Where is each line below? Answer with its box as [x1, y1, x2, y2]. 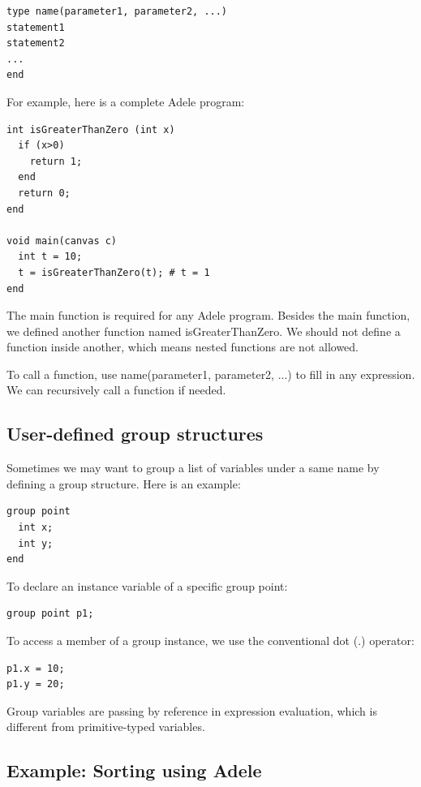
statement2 [6, 37, 65, 49]
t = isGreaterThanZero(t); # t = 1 [18, 266, 210, 278]
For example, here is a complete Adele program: [6, 92, 245, 110]
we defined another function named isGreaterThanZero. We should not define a [6, 322, 401, 339]
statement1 [6, 21, 65, 33]
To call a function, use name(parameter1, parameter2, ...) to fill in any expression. [6, 365, 415, 382]
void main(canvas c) [6, 234, 118, 247]
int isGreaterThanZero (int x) [6, 123, 175, 135]
